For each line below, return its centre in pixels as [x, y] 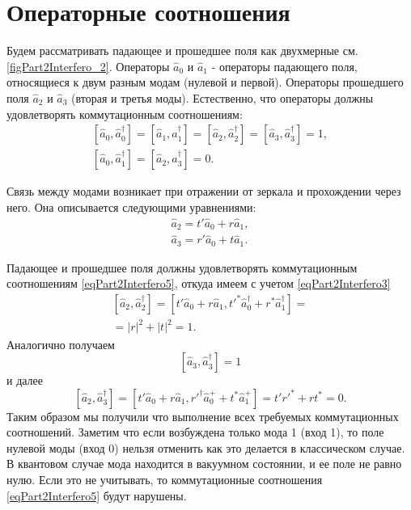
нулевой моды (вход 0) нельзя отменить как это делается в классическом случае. [206, 447]
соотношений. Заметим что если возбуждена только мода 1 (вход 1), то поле [195, 432]
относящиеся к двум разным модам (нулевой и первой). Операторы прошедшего [205, 82]
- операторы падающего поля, [284, 66]
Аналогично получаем [61, 344]
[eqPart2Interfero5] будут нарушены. [97, 495]
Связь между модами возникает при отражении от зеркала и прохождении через [204, 191]
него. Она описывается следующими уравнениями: [131, 207]
